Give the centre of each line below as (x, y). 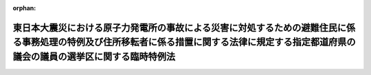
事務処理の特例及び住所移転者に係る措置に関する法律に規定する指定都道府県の (189, 42)
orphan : (24, 8)
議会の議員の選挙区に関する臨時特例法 (94, 56)
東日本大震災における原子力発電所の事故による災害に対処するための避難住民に (180, 28)
